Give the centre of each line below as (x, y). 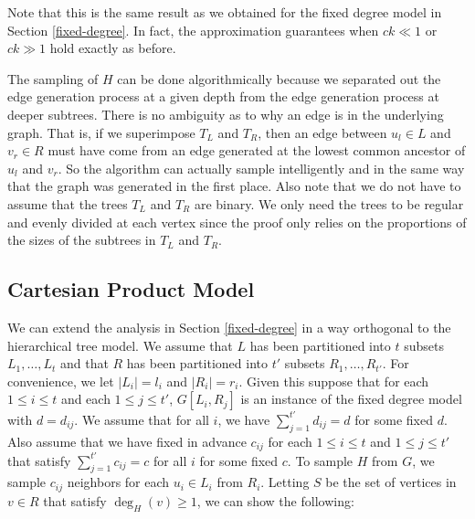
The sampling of (53, 78)
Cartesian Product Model (131, 289)
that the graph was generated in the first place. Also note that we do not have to (234, 186)
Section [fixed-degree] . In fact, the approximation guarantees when (193, 30)
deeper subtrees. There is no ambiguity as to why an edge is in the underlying (226, 114)
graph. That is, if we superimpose (101, 132)
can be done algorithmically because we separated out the (279, 78)
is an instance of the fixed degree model (351, 399)
